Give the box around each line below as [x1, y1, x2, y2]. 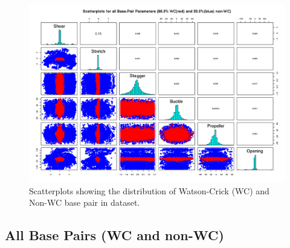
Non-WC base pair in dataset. [29, 196, 140, 209]
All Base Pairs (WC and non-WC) [5, 226, 224, 244]
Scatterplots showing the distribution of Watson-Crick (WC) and [29, 184, 269, 197]
